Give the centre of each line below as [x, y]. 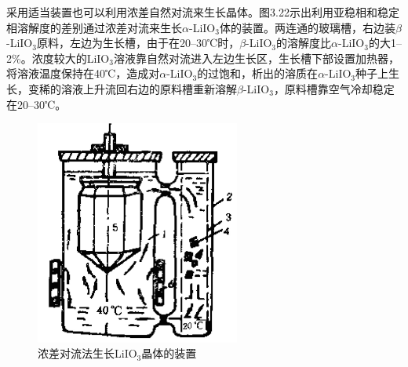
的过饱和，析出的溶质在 [258, 73]
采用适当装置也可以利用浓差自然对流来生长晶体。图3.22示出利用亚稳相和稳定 [203, 12]
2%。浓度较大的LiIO [58, 58]
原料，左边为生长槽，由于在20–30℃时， [138, 43]
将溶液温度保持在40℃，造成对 [83, 73]
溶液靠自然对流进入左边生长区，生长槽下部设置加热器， [256, 58]
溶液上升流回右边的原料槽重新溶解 [149, 88]
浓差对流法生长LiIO [87, 353]
